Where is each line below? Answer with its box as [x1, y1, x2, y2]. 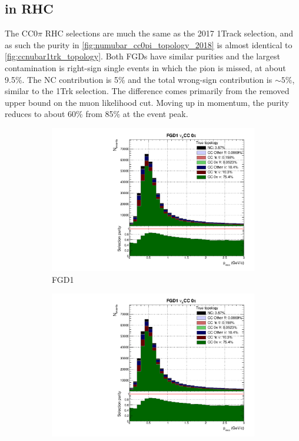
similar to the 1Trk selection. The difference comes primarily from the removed [5, 85, 290, 97]
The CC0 [5, 27, 38, 39]
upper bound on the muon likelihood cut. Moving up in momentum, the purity [5, 96, 289, 108]
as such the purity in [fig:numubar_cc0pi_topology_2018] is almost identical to [5, 38, 293, 51]
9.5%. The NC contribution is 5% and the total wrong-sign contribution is [5, 73, 273, 85]
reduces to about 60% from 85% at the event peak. [5, 108, 188, 120]
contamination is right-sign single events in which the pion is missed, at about [5, 61, 286, 73]
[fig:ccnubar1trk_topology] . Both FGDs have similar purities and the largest [5, 50, 280, 62]
